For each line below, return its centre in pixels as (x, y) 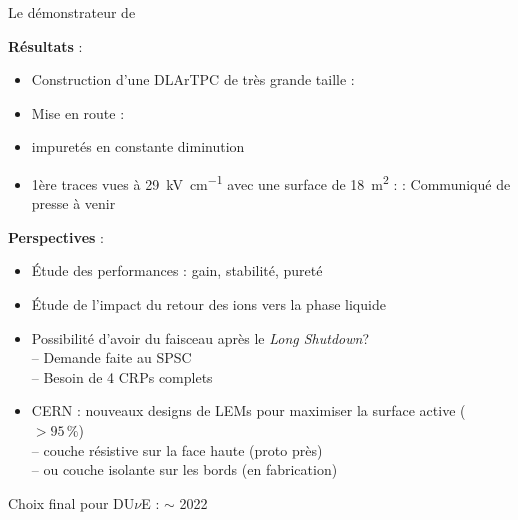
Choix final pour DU (71, 502)
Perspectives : (56, 236)
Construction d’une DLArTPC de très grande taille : (193, 79)
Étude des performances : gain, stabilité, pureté (177, 270)
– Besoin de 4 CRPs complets (122, 376)
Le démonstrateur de (72, 12)
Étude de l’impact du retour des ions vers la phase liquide (208, 304)
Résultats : (45, 45)
